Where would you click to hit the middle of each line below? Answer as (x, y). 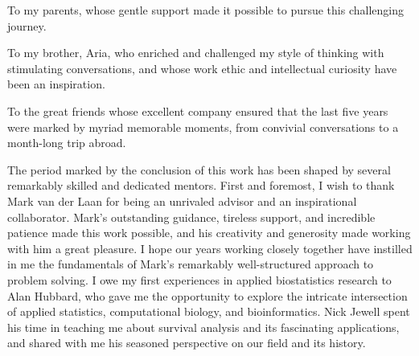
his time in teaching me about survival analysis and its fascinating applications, (203, 327)
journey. (27, 25)
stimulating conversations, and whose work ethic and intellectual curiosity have (202, 68)
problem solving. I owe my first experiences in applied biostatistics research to (199, 279)
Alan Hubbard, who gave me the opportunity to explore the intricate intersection (207, 295)
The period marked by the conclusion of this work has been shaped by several (199, 169)
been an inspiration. (56, 84)
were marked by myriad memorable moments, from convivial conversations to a (203, 127)
